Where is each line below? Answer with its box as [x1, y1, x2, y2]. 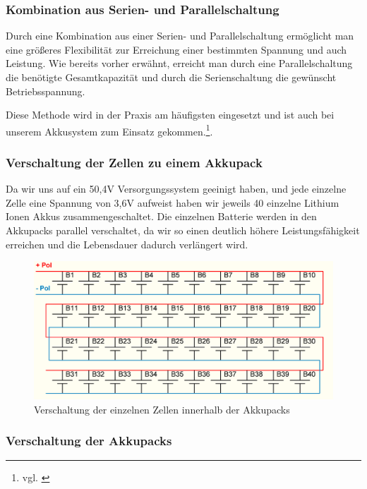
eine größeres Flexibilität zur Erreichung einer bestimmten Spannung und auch [6, 42, 347, 56]
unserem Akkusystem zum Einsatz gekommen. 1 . [6, 121, 213, 138]
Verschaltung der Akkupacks [6, 432, 172, 449]
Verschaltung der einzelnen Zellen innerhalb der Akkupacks [34, 402, 290, 416]
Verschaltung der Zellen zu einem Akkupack [6, 153, 263, 171]
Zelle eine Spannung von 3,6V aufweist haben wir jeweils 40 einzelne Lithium [6, 195, 339, 210]
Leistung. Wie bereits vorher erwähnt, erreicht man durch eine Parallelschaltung [6, 56, 353, 71]
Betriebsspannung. [6, 83, 85, 98]
